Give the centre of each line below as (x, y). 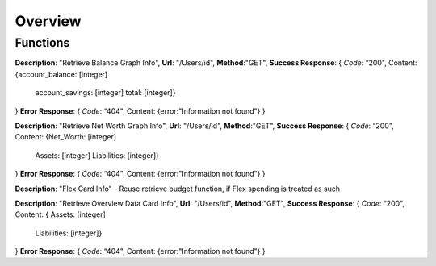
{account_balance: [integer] (61, 74)
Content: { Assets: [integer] (61, 214)
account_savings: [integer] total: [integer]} (105, 93)
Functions (42, 43)
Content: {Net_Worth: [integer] (66, 137)
